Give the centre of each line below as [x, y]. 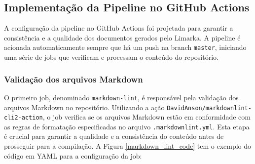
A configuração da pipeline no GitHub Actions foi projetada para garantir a [119, 28]
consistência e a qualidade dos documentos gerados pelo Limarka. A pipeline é [122, 37]
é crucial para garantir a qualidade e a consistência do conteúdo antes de [114, 136]
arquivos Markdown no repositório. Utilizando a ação [84, 107]
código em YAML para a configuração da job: [73, 155]
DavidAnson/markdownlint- [209, 108]
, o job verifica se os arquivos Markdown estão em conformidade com [146, 117]
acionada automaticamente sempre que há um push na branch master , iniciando [125, 47]
